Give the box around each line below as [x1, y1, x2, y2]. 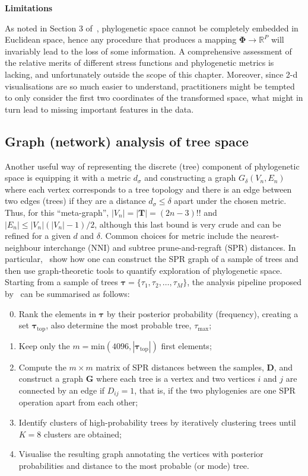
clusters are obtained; [44, 427, 122, 440]
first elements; [161, 339, 212, 352]
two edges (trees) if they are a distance [5, 194, 146, 207]
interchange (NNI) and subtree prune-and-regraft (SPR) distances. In [43, 241, 296, 253]
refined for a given [5, 229, 71, 242]
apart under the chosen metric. [174, 194, 287, 207]
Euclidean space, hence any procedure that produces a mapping [5, 33, 237, 46]
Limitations [5, 2, 53, 14]
